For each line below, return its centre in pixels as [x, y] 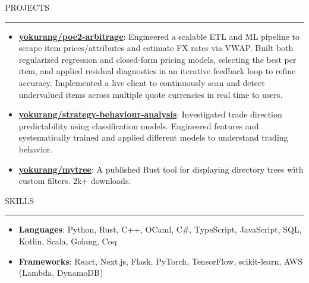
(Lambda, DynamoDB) [61, 273]
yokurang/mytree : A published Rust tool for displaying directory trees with [161, 169]
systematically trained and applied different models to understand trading [153, 137]
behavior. [36, 149]
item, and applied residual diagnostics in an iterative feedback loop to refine [157, 71]
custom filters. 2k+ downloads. [75, 181]
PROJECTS [27, 7]
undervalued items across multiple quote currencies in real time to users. [151, 94]
